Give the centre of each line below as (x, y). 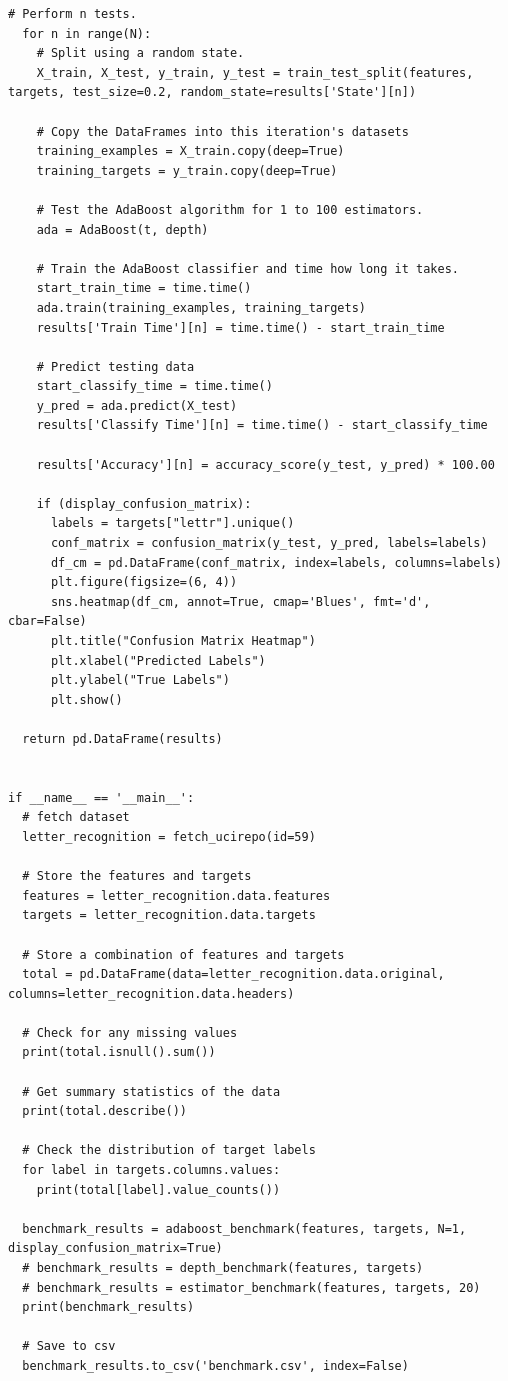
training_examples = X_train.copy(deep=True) (190, 151)
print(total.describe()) (104, 1111)
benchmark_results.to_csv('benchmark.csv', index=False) (215, 1365)
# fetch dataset (76, 817)
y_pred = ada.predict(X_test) (137, 405)
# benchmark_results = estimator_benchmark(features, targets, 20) (251, 1287)
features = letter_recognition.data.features (176, 895)
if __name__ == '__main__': (101, 797)
